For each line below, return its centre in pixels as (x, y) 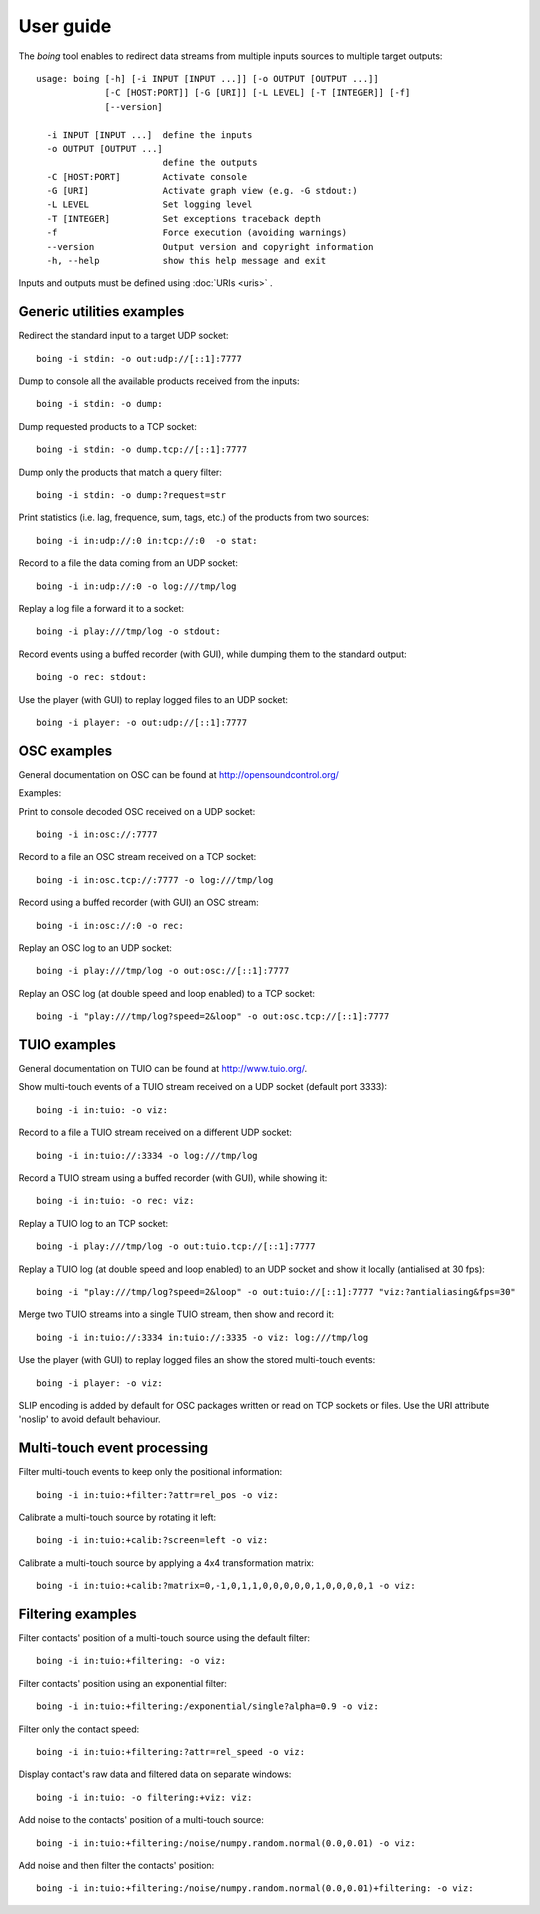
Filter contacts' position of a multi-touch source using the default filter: (164, 1638)
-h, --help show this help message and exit (186, 261)
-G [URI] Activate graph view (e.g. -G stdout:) (202, 191)
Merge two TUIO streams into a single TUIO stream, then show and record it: (176, 1314)
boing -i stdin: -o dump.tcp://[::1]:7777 (142, 449)
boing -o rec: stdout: (92, 677)
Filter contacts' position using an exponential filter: (122, 1683)
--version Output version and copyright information (210, 246)
